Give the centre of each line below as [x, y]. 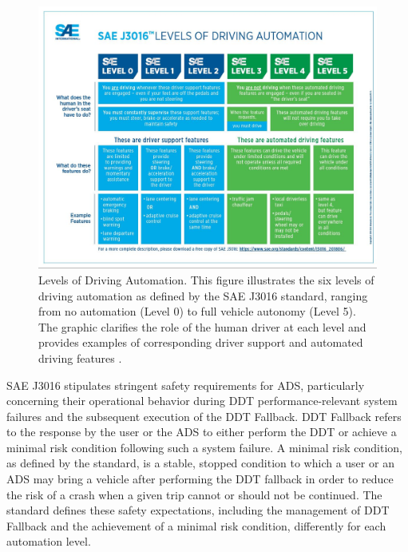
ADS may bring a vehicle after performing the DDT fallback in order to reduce [200, 479]
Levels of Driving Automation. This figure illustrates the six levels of [206, 279]
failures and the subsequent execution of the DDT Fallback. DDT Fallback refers [204, 416]
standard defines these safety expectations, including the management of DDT [198, 510]
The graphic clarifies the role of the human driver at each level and [202, 326]
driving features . [80, 357]
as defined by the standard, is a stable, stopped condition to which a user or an [200, 463]
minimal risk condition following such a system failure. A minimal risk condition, [204, 447]
